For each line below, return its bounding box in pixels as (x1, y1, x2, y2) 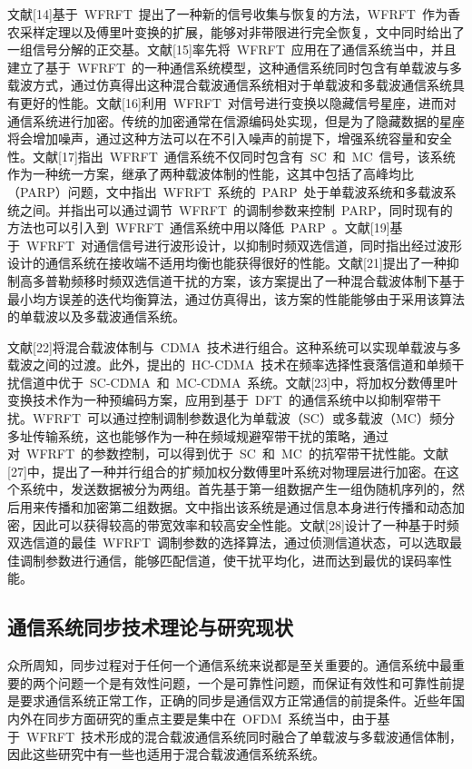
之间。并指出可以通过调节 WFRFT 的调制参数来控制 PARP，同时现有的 (19, 200, 453, 219)
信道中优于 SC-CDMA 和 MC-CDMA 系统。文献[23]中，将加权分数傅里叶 (19, 372, 458, 391)
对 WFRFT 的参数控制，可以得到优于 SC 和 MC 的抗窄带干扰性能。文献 (7, 444, 448, 463)
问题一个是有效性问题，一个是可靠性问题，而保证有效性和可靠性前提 (57, 673, 465, 692)
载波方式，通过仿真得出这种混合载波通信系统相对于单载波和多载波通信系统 (7, 75, 452, 94)
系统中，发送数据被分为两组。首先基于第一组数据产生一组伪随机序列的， (19, 479, 452, 498)
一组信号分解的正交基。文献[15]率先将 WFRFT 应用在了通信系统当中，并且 (7, 40, 457, 59)
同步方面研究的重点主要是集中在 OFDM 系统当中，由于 (44, 708, 378, 727)
